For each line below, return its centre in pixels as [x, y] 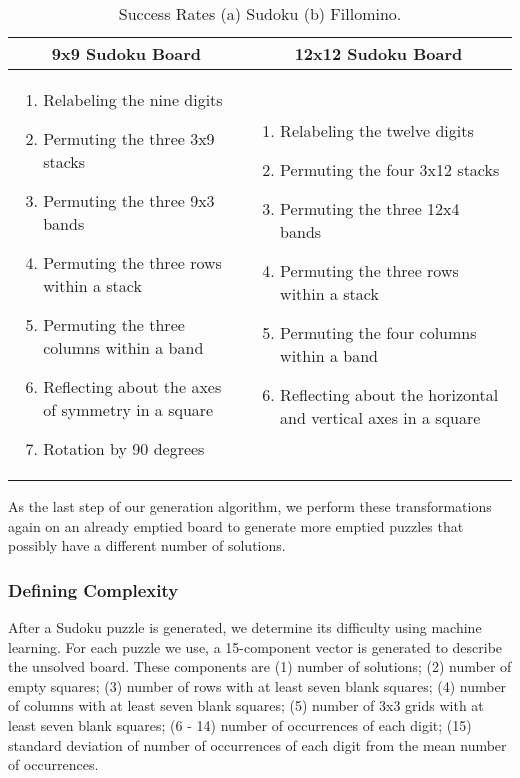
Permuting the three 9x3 [129, 200]
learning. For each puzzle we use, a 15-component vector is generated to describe [255, 646]
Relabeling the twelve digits [377, 130]
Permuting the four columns [378, 332]
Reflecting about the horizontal [389, 394]
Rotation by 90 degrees [124, 448]
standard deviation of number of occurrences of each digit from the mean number [257, 744]
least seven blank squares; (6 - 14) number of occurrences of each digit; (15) [240, 724]
